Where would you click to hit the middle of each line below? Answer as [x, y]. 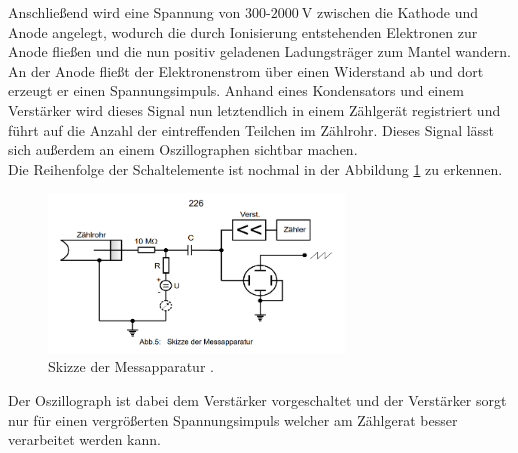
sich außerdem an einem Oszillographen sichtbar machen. [183, 149]
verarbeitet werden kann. [84, 439]
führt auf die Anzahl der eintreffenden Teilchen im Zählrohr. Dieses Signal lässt [251, 129]
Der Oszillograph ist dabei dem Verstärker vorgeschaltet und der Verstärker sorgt [257, 400]
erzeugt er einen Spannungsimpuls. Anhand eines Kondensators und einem [236, 90]
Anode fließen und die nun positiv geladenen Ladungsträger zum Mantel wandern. [259, 51]
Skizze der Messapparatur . [131, 366]
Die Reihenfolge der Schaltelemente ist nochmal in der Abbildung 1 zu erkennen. [255, 168]
